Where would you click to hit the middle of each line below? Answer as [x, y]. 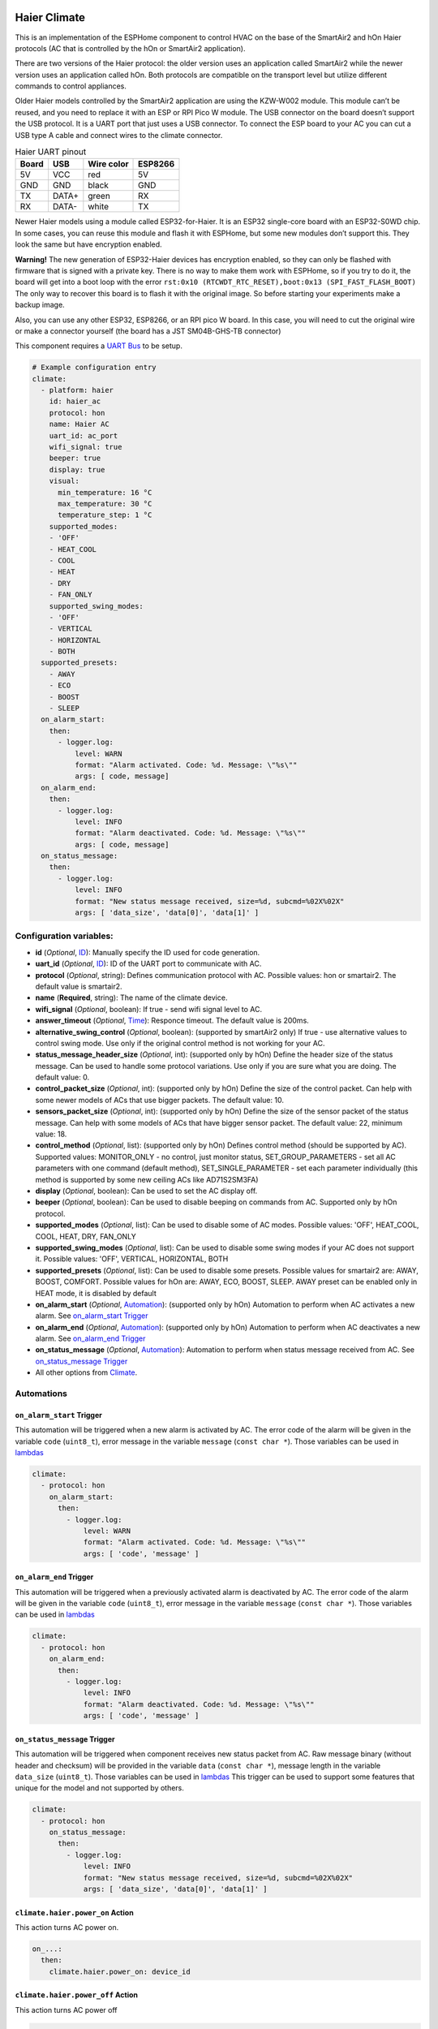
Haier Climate [50, 17]
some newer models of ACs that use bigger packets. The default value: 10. [159, 1100]
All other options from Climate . [86, 1372]
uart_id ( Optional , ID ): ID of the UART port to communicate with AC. [148, 964]
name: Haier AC [79, 424]
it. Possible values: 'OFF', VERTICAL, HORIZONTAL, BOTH [132, 1259]
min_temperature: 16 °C [105, 492]
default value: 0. [62, 1077]
